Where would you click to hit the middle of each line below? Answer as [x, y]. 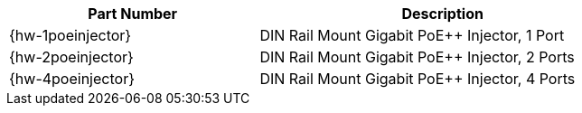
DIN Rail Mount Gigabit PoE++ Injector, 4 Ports [418, 79]
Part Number [133, 14]
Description [442, 14]
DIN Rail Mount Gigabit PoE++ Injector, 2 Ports [417, 57]
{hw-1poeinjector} [70, 35]
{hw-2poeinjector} [71, 57]
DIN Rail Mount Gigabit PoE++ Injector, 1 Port [412, 35]
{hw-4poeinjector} [72, 79]
